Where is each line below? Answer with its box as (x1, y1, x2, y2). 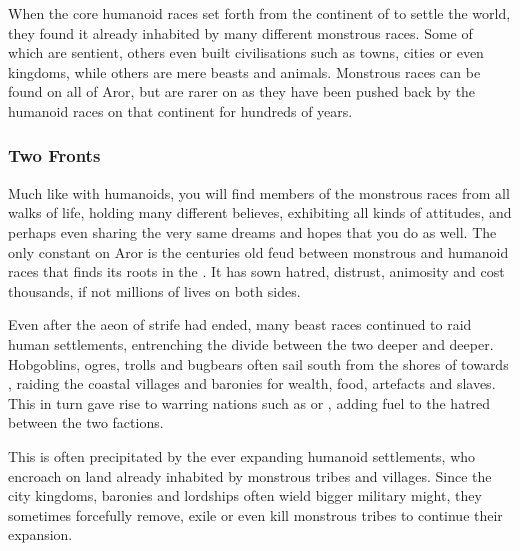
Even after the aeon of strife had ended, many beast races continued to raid (8, 314, 472, 335)
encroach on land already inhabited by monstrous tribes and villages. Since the (8, 465, 492, 486)
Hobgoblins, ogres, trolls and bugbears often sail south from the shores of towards (8, 353, 509, 374)
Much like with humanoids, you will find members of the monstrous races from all (8, 182, 510, 203)
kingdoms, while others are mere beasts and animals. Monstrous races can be (8, 61, 481, 82)
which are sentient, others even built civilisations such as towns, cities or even (8, 42, 484, 63)
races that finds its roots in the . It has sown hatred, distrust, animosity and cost (8, 261, 505, 282)
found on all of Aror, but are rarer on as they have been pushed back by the (8, 81, 476, 102)
